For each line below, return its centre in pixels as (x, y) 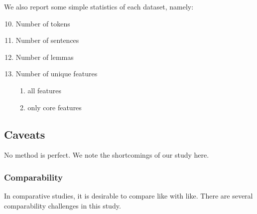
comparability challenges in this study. (63, 205)
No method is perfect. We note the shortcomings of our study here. (107, 155)
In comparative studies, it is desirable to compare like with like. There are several (128, 196)
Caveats (25, 134)
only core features (55, 107)
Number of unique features (57, 74)
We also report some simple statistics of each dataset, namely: (99, 6)
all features (44, 90)
